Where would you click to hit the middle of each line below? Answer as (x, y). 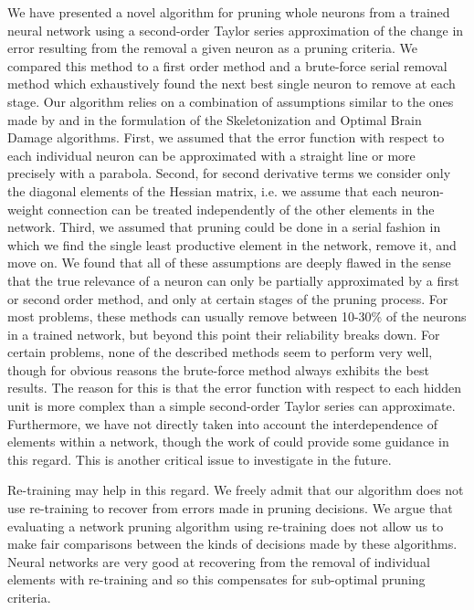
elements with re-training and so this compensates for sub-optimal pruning (216, 579)
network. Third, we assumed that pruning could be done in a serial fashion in (224, 227)
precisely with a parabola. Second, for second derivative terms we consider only (229, 173)
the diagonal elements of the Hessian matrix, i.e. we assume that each (202, 190)
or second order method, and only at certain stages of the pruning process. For (228, 298)
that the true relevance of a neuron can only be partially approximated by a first (233, 280)
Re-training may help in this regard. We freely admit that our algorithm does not (236, 490)
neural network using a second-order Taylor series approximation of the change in (236, 30)
